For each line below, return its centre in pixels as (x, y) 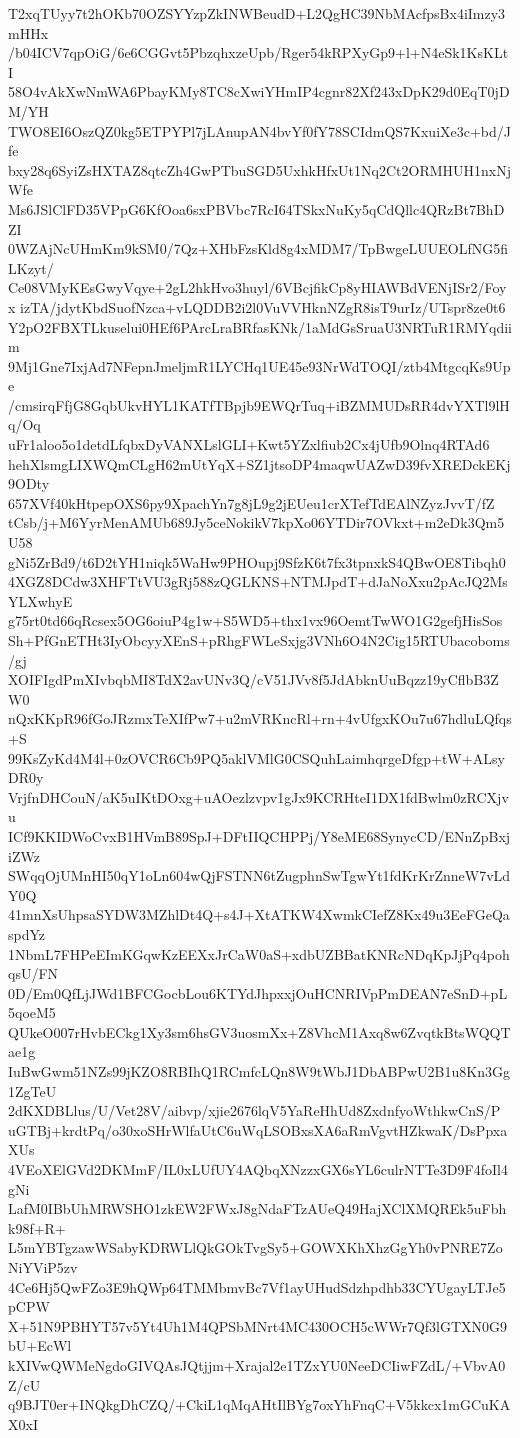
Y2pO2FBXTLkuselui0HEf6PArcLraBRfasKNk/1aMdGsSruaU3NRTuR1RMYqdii (260, 326)
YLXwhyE (40, 600)
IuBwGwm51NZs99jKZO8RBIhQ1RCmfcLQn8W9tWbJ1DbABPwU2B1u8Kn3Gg (259, 1071)
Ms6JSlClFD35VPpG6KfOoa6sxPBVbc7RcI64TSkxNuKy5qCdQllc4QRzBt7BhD (256, 208)
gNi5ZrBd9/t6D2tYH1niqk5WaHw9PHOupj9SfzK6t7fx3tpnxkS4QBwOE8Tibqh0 (257, 561)
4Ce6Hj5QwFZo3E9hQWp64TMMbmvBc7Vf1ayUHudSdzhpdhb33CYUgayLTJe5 (257, 1286)
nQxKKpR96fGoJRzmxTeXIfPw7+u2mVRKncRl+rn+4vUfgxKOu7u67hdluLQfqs (260, 718)
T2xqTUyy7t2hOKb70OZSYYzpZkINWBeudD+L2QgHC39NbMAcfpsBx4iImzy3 (257, 13)
